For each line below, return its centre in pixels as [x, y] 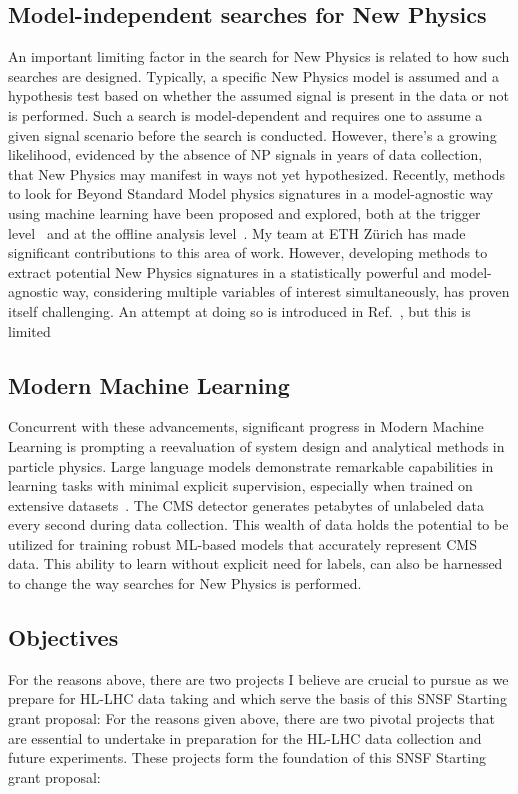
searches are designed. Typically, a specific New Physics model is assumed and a [253, 75]
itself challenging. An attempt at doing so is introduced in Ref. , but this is [239, 310]
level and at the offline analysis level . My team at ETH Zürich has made [237, 232]
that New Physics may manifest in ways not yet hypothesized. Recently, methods [257, 173]
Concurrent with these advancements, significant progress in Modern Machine [246, 426]
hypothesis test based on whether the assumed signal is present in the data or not [258, 95]
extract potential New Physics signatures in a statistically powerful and [227, 271]
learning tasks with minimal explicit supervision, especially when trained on [240, 485]
